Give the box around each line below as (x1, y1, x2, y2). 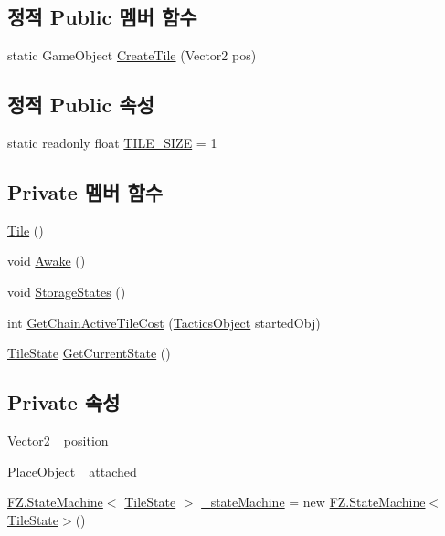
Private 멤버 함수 (7, 177, 164, 205)
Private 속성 (7, 388, 121, 416)
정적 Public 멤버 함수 (7, 3, 197, 31)
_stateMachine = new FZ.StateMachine (201, 492, 426, 511)
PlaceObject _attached (7, 461, 137, 480)
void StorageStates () (7, 281, 126, 300)
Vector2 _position (7, 430, 109, 449)
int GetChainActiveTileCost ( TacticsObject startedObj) (7, 312, 321, 331)
